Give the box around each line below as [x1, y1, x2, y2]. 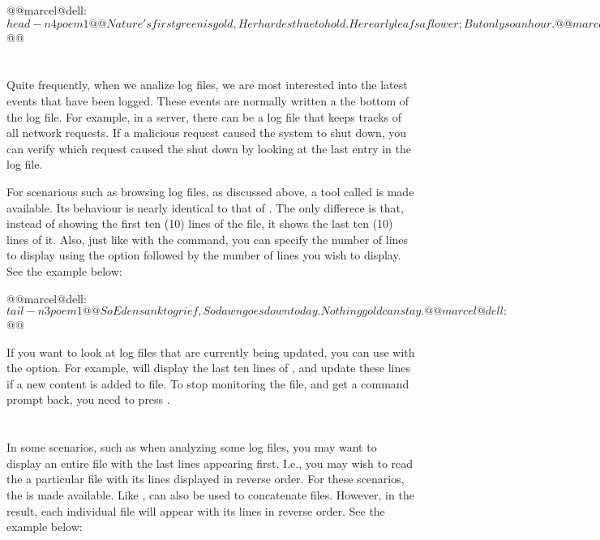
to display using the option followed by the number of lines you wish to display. [6, 246, 401, 264]
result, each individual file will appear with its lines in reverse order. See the [6, 502, 385, 519]
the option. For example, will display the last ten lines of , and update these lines [6, 359, 411, 376]
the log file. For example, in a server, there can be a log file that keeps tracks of [6, 108, 402, 125]
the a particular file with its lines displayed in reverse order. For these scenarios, [6, 470, 405, 487]
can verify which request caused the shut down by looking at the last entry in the [6, 139, 411, 156]
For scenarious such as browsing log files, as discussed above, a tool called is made [6, 182, 414, 199]
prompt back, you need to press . [6, 391, 170, 408]
